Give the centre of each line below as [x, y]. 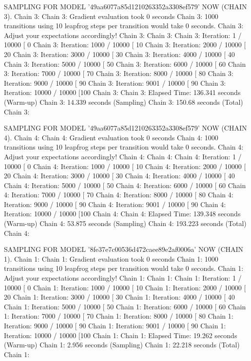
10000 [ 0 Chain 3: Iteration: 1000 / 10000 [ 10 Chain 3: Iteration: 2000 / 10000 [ [125, 45]
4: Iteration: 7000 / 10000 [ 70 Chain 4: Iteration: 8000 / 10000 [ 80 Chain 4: [119, 195]
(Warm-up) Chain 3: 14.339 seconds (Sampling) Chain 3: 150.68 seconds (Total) [124, 102]
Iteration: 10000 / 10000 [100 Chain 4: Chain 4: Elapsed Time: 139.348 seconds [122, 214]
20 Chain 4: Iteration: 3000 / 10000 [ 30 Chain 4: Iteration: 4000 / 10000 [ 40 [119, 176]
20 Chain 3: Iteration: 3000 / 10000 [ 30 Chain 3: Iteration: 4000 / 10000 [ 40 [119, 54]
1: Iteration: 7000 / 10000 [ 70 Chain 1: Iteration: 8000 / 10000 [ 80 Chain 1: [119, 316]
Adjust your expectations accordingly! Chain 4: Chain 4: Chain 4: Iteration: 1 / [123, 156]
